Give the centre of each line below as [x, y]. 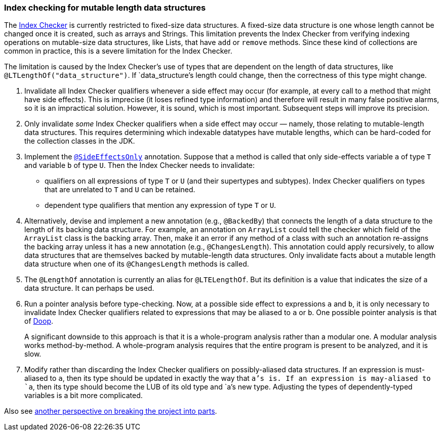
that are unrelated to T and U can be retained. [120, 190]
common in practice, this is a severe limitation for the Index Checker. [118, 51]
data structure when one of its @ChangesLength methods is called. [137, 264]
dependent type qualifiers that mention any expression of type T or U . [160, 205]
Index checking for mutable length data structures [105, 8]
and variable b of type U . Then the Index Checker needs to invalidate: [140, 165]
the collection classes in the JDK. [80, 141]
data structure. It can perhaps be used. [89, 288]
